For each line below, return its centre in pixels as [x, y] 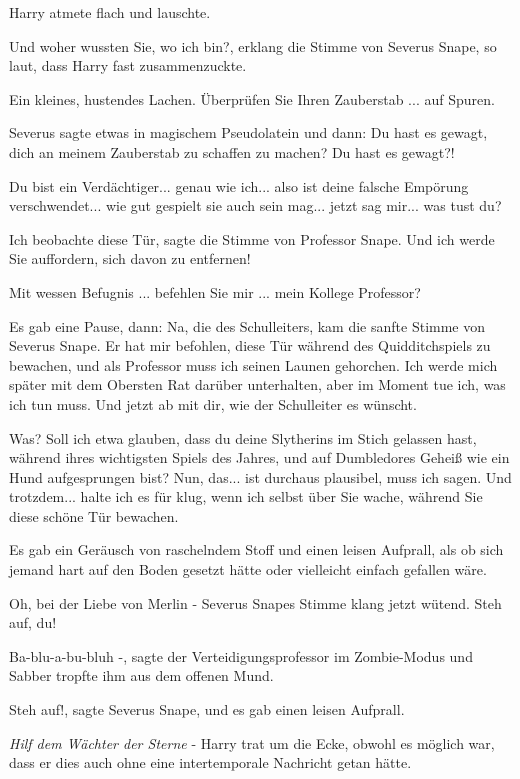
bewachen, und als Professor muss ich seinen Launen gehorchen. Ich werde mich [253, 364]
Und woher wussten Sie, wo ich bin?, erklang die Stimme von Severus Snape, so [253, 45]
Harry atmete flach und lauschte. [110, 12]
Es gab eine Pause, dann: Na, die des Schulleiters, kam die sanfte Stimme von [247, 325]
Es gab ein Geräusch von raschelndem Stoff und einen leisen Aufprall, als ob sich [256, 549]
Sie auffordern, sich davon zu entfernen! [130, 258]
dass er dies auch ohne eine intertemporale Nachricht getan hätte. [210, 762]
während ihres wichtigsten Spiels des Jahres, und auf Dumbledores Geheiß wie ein [259, 457]
